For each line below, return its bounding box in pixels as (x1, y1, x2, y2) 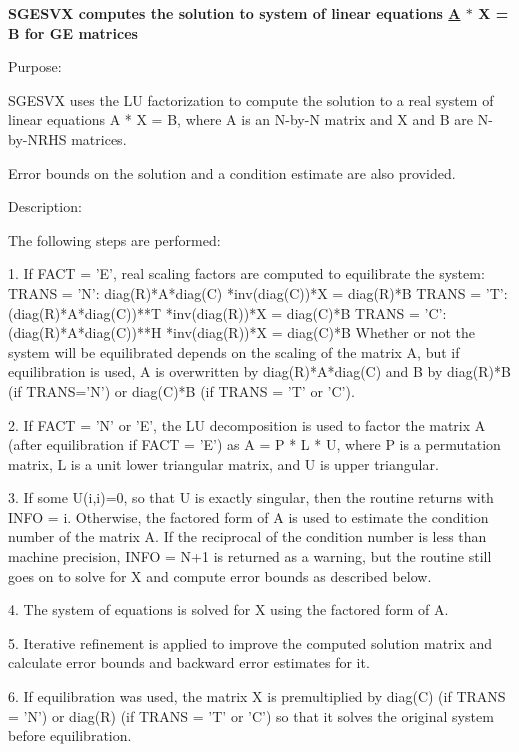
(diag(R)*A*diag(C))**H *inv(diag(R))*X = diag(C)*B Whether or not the (8, 322, 475, 343)
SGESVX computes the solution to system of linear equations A (8, 3, 461, 23)
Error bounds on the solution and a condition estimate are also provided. (8, 162, 456, 183)
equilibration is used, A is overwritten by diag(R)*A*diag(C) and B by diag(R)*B (8, 361, 511, 382)
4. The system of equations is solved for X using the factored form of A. (8, 599, 449, 620)
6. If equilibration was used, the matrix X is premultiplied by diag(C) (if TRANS (8, 686, 506, 707)
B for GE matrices (8, 22, 138, 43)
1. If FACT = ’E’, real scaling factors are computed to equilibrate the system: (8, 263, 485, 284)
